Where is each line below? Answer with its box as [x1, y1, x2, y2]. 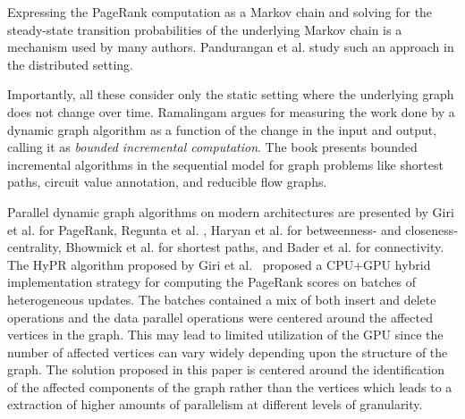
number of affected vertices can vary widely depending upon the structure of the [7, 342, 448, 361]
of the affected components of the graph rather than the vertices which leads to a [7, 377, 452, 396]
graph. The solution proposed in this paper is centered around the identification [7, 360, 445, 379]
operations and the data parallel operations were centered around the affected [7, 307, 433, 326]
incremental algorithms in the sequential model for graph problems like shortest [7, 155, 444, 173]
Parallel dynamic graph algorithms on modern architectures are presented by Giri [7, 202, 454, 221]
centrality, [7, 238, 62, 256]
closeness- [405, 220, 458, 239]
